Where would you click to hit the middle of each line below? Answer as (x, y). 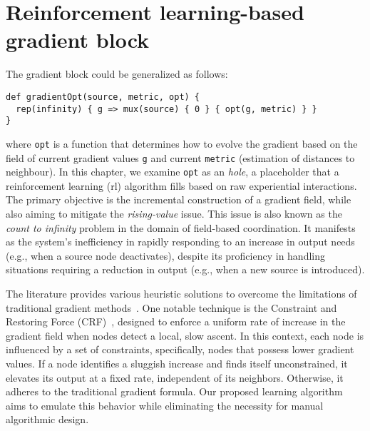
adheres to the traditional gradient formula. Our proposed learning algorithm (174, 391)
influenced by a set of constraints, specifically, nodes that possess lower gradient (180, 349)
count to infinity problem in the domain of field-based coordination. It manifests (181, 227)
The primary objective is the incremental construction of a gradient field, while (179, 199)
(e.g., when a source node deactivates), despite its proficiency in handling (165, 255)
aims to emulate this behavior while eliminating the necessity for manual (165, 405)
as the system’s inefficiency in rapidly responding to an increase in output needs (180, 242)
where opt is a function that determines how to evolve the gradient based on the (182, 143)
